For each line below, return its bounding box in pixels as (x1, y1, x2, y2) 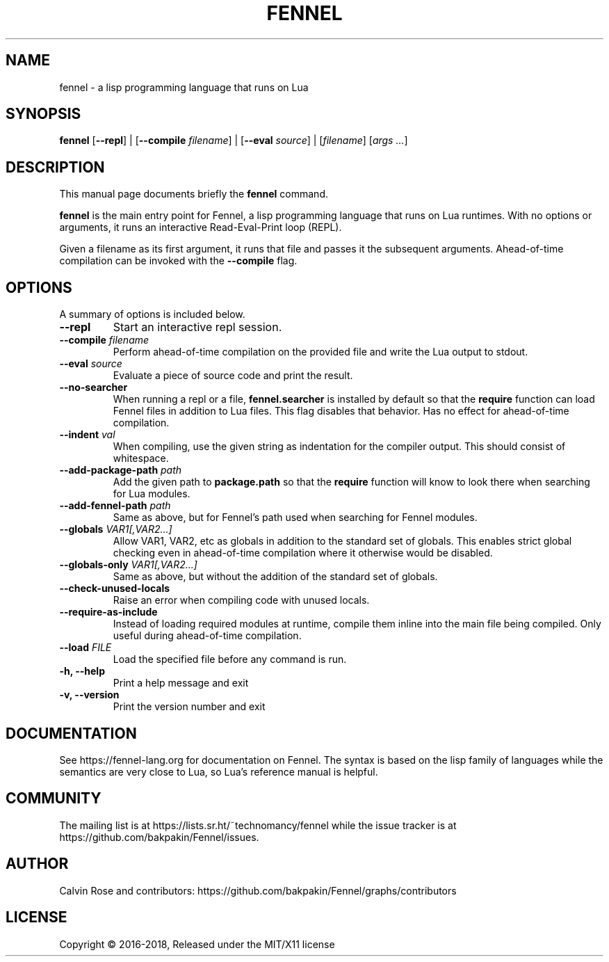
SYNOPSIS (6, 105, 81, 123)
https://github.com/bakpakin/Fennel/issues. (59, 831, 259, 843)
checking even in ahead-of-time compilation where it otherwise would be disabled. (113, 547, 493, 559)
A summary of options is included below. (59, 308, 245, 321)
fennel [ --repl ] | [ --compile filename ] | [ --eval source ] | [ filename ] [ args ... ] (59, 134, 408, 147)
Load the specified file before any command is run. (113, 653, 347, 666)
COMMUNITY (6, 789, 101, 808)
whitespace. (113, 452, 169, 465)
